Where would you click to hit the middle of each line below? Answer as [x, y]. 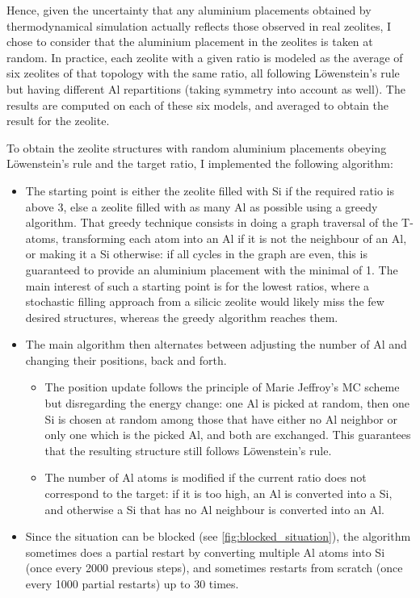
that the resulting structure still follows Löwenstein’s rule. [188, 450]
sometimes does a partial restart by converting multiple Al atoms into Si [205, 552]
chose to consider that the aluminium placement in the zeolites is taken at [190, 42]
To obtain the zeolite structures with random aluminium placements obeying [197, 147]
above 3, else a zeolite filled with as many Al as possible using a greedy [202, 206]
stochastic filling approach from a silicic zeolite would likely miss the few [205, 301]
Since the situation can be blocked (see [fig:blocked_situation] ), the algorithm [218, 536]
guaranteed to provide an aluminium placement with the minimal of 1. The [212, 269]
